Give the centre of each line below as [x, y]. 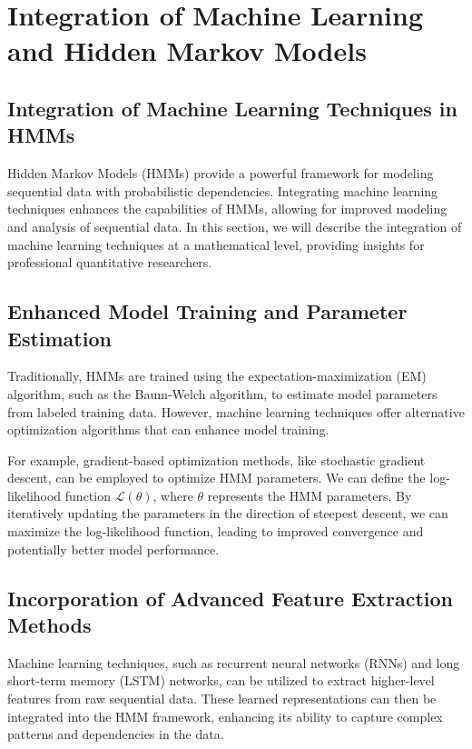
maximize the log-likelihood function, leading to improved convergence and [216, 531]
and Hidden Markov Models [187, 50]
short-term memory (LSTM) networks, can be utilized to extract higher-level [221, 680]
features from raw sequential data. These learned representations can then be [222, 699]
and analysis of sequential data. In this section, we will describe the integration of [235, 226]
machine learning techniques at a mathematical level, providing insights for [216, 244]
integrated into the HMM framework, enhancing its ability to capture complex [225, 716]
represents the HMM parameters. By [310, 495]
